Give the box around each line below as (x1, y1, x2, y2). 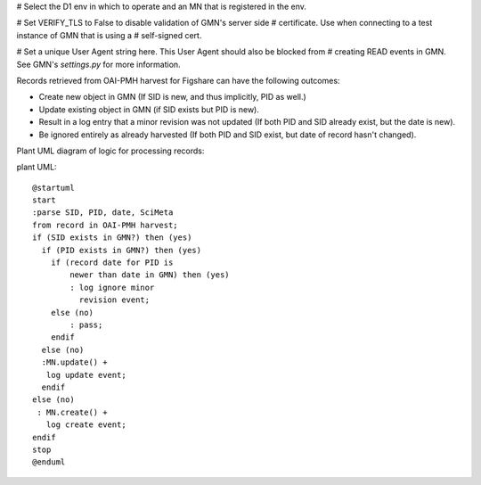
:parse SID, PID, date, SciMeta (32, 208, 174, 218)
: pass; (69, 319, 103, 330)
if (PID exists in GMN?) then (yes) (41, 245, 202, 255)
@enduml (32, 457, 66, 467)
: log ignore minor (69, 282, 155, 292)
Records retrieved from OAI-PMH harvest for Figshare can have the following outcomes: (16, 75, 340, 86)
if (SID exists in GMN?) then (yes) (32, 233, 192, 242)
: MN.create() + (37, 407, 108, 417)
